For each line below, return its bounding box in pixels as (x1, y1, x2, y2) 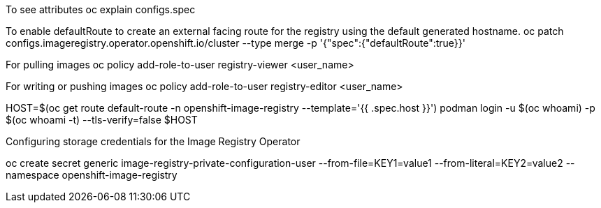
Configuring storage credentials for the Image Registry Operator (6, 135, 300, 147)
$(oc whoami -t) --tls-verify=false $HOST (6, 114, 198, 126)
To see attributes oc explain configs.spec (6, 3, 196, 15)
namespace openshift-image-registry (6, 169, 178, 181)
